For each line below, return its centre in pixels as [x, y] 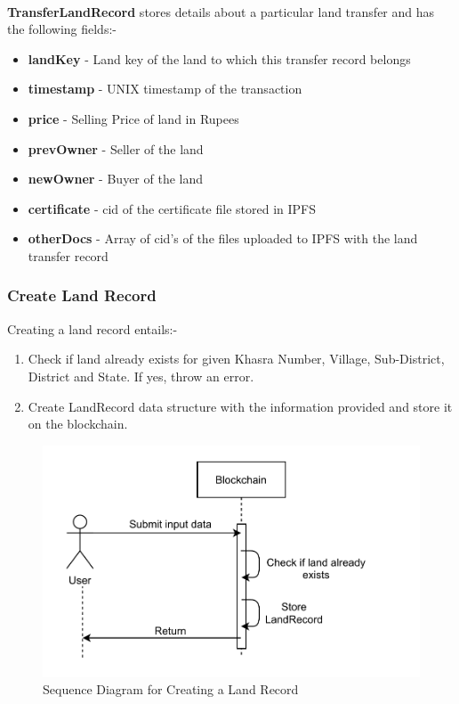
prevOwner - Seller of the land [116, 148]
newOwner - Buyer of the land [116, 179]
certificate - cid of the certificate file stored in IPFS [172, 208]
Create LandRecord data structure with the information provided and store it [240, 406]
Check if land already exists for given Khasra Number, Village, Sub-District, [236, 359]
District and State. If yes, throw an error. [141, 376]
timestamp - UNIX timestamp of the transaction [165, 89]
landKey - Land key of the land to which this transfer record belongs [219, 58]
